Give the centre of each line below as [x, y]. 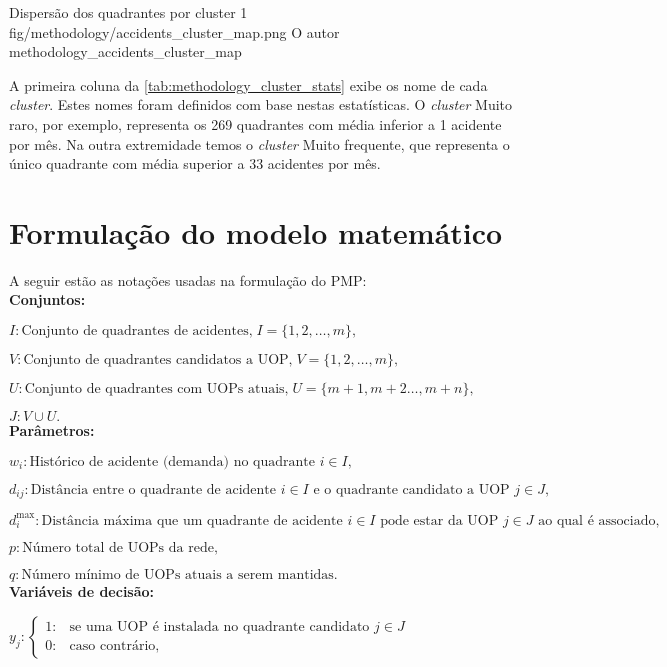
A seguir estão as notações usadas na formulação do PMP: [188, 279]
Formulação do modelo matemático [256, 231]
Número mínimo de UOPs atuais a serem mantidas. [179, 575]
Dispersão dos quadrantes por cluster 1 [128, 12]
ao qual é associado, [599, 520]
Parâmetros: [52, 430]
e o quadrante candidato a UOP [411, 489]
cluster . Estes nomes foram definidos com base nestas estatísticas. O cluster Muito [261, 104]
